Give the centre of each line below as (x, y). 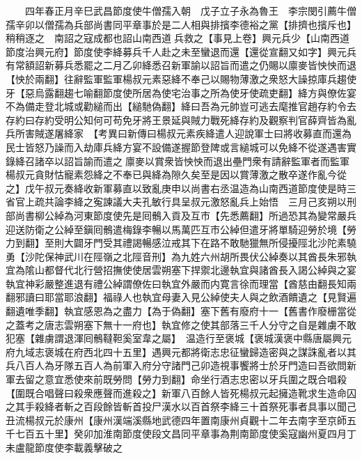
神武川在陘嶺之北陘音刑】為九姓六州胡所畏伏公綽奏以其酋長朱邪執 (205, 256)
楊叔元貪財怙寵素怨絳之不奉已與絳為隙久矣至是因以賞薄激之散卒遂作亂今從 (176, 174)
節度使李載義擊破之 (78, 447)
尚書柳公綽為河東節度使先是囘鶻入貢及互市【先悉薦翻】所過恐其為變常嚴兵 (186, 215)
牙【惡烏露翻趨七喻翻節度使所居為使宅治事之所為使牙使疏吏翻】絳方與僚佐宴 (181, 92)
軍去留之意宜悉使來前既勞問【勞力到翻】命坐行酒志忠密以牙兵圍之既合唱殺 (176, 379)
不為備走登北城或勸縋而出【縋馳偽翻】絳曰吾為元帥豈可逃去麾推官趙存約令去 (181, 106)
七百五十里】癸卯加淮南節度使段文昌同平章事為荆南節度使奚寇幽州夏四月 (181, 434)
